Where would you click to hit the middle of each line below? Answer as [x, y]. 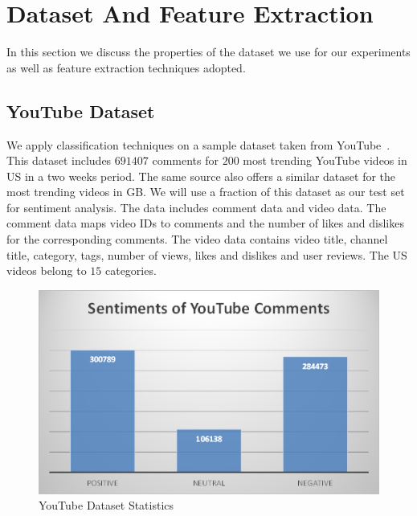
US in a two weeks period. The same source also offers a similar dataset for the [201, 176]
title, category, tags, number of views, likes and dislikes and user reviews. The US [207, 254]
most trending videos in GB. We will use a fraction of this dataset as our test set [206, 192]
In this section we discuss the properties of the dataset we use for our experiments [208, 52]
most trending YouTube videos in [325, 160]
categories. [131, 270]
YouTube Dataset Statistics [106, 505]
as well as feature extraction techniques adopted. [126, 67]
